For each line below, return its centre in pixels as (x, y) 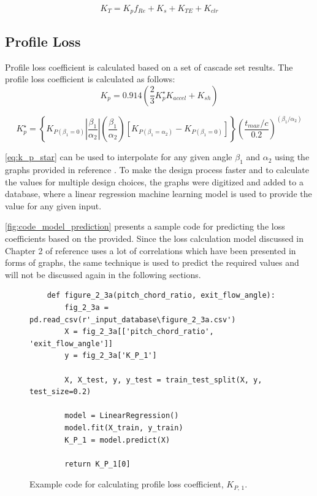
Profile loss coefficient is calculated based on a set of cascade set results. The (149, 67)
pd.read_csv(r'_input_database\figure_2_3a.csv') (133, 320)
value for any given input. (53, 205)
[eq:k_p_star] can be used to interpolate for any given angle (119, 157)
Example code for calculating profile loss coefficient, (127, 484)
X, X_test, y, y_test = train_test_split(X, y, (163, 380)
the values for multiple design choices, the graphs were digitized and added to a (154, 181)
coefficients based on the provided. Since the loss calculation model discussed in (155, 238)
